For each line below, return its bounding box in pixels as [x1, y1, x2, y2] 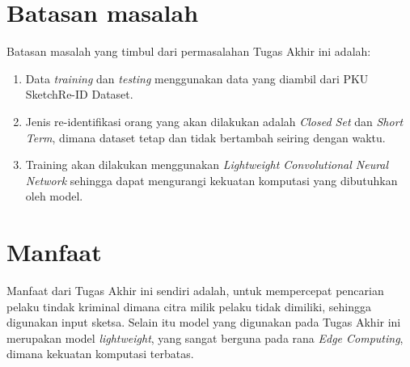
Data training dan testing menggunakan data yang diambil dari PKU [25, 70, 369, 86]
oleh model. [25, 188, 83, 205]
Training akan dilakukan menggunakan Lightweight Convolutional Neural [25, 156, 389, 173]
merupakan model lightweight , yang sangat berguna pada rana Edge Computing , [6, 329, 404, 346]
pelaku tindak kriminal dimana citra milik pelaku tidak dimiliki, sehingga [6, 297, 371, 314]
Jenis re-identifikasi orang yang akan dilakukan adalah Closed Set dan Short [25, 112, 404, 129]
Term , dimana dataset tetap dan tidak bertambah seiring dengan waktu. [25, 129, 386, 146]
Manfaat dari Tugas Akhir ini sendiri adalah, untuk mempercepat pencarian [6, 282, 384, 298]
